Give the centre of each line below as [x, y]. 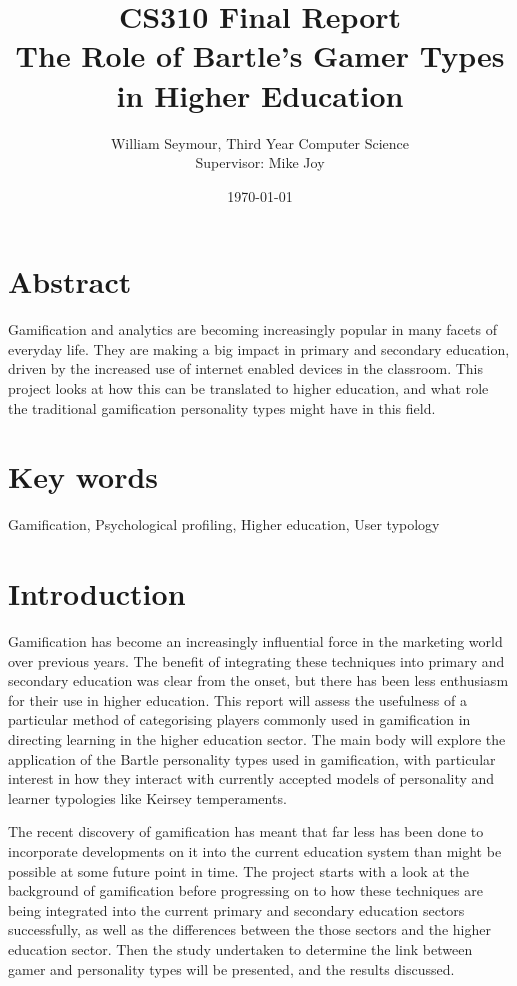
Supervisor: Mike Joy [260, 162]
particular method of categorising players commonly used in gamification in [239, 719]
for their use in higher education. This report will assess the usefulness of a [237, 699]
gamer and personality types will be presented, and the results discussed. [231, 968]
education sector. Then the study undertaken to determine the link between [240, 948]
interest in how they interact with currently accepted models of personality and [251, 778]
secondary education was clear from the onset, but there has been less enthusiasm [258, 680]
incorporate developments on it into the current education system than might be [255, 850]
